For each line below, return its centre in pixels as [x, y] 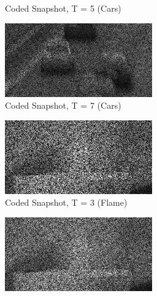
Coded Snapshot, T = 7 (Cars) [63, 105]
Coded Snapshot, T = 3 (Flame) [66, 202]
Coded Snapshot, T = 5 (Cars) [63, 8]
